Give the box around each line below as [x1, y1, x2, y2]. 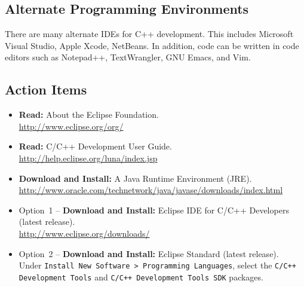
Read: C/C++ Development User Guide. [19, 140, 172, 152]
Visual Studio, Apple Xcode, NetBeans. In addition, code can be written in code [5, 39, 299, 51]
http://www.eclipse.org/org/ [19, 120, 124, 132]
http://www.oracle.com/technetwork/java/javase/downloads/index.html [19, 184, 283, 196]
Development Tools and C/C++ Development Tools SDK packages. [19, 270, 263, 283]
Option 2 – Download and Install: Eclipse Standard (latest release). [19, 247, 279, 259]
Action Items [5, 80, 87, 99]
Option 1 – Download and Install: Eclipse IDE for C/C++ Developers [19, 203, 289, 216]
